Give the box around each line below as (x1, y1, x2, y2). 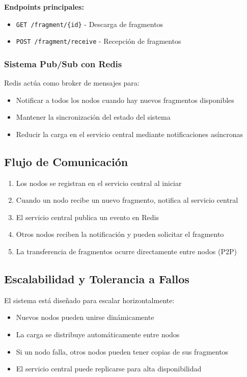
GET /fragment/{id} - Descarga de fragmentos (16, 18, 163, 29)
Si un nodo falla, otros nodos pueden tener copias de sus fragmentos (16, 346, 229, 357)
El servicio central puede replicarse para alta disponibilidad (16, 363, 202, 374)
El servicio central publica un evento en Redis (16, 211, 159, 222)
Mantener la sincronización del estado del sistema (16, 112, 171, 122)
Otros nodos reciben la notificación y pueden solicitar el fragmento (16, 229, 224, 239)
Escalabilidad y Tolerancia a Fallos (4, 271, 189, 287)
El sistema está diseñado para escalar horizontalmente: (4, 294, 175, 305)
